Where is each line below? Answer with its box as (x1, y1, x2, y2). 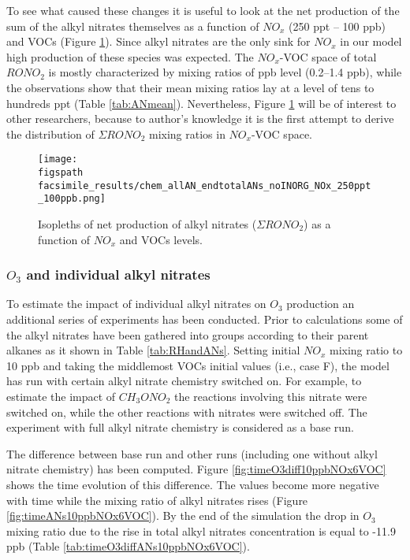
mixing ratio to (329, 342, 403, 358)
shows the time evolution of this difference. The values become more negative (6, 476, 379, 492)
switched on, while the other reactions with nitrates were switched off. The (6, 403, 367, 420)
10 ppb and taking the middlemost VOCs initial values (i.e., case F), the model (6, 357, 389, 373)
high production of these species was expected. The (6, 48, 254, 65)
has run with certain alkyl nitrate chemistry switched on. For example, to (6, 373, 362, 389)
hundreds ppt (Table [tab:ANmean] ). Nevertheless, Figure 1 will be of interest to (6, 95, 397, 111)
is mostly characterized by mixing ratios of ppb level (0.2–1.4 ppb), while (48, 64, 402, 80)
